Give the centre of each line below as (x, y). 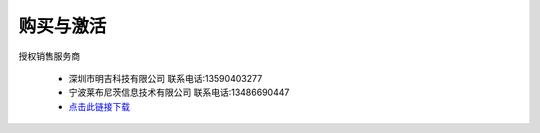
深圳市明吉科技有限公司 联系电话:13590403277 (165, 78)
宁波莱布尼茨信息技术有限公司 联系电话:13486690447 (179, 92)
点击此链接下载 (99, 106)
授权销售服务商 (49, 56)
